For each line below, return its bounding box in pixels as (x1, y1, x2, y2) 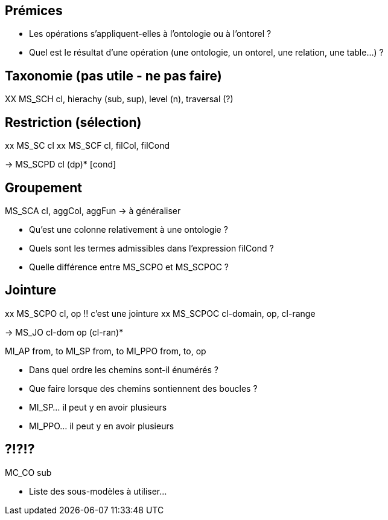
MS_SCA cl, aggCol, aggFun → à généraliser (5, 205, 181, 216)
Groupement (5, 180, 82, 195)
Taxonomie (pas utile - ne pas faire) (5, 68, 222, 83)
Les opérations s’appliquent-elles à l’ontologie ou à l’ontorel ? (29, 28, 272, 39)
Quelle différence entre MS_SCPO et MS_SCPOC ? (29, 261, 229, 272)
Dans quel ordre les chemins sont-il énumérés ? (29, 364, 218, 375)
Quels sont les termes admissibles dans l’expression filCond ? (29, 242, 274, 253)
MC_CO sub (5, 467, 52, 478)
